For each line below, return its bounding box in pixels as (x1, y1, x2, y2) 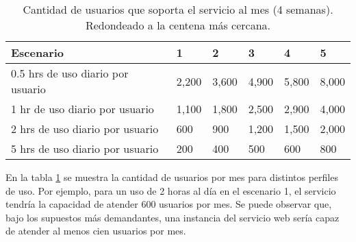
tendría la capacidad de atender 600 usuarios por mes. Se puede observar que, (5, 197, 332, 211)
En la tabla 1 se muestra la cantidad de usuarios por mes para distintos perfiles (5, 170, 338, 184)
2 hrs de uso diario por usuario (11, 121, 159, 136)
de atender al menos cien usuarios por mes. (5, 223, 186, 238)
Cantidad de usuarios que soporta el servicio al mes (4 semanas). (23, 1, 333, 17)
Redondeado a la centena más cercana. (85, 17, 271, 33)
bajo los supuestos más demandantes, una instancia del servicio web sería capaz (5, 210, 340, 224)
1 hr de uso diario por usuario (11, 101, 154, 117)
